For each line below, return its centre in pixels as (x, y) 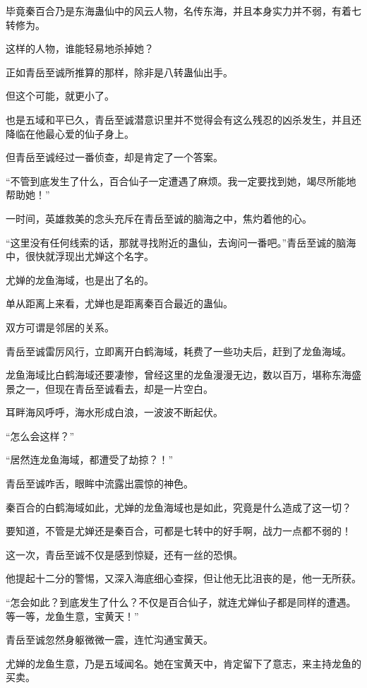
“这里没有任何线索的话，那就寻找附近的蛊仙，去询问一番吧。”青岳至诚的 (171, 242)
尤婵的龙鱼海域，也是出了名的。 (80, 279)
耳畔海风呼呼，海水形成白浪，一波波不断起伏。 (114, 412)
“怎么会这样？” (40, 435)
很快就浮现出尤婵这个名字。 (89, 256)
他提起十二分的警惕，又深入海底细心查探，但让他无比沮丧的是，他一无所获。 (183, 578)
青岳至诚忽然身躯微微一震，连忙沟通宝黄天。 (109, 640)
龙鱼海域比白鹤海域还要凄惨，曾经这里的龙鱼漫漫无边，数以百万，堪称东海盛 (183, 375)
